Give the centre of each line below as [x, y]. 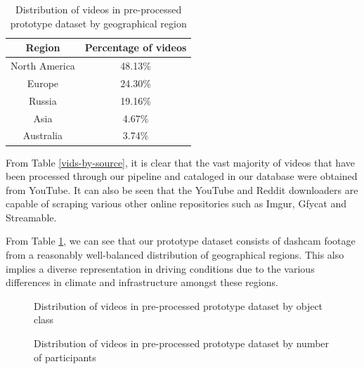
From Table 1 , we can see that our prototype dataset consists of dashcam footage [181, 241]
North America [43, 66]
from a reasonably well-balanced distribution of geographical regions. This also [175, 255]
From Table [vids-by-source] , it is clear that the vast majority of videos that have [180, 162]
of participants [65, 357]
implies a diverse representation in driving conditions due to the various [160, 268]
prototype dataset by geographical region [98, 23]
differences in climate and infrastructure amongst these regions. [142, 282]
